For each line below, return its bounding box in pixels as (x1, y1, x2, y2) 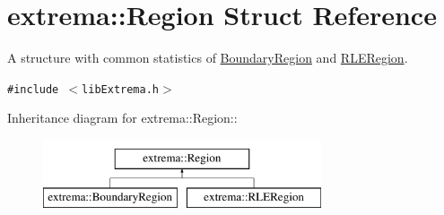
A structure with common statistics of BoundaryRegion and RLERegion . (7, 48, 408, 67)
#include (7, 82, 59, 96)
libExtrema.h (82, 82, 159, 96)
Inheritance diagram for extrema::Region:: (7, 108, 238, 127)
